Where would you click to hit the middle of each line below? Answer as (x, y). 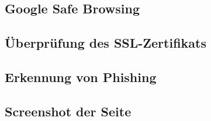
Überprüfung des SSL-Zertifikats (105, 43)
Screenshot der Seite (68, 111)
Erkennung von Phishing (81, 76)
